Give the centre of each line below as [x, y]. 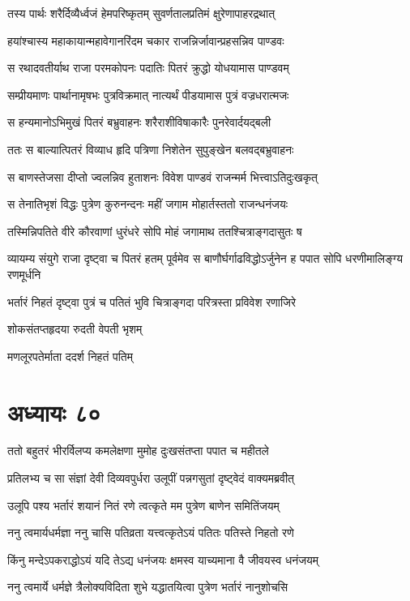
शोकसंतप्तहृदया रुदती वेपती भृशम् [75, 329]
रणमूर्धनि [24, 274]
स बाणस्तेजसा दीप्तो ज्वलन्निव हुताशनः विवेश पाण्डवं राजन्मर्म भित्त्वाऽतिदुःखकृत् [163, 176]
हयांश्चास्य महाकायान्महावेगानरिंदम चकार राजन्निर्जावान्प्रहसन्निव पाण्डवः [146, 40]
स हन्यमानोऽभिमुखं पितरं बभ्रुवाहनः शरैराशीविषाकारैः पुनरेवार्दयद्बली [139, 122]
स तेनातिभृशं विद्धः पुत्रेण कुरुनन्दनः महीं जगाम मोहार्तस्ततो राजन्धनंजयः [148, 204]
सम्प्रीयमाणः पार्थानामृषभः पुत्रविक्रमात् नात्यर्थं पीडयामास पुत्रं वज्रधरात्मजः [148, 94]
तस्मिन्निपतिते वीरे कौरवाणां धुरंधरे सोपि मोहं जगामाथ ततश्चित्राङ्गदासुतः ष [155, 231]
